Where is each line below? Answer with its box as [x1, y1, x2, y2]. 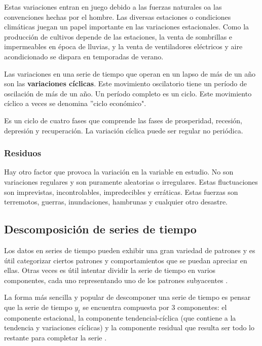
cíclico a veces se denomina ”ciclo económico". [4, 98, 146, 109]
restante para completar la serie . [4, 332, 107, 342]
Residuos [4, 147, 42, 159]
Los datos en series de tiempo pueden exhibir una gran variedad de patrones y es [4, 245, 255, 255]
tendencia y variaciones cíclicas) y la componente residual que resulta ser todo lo [4, 322, 255, 333]
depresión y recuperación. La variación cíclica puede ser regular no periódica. [4, 125, 243, 135]
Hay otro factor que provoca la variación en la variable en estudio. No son [4, 166, 234, 177]
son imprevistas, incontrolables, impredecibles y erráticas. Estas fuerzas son [4, 186, 238, 197]
